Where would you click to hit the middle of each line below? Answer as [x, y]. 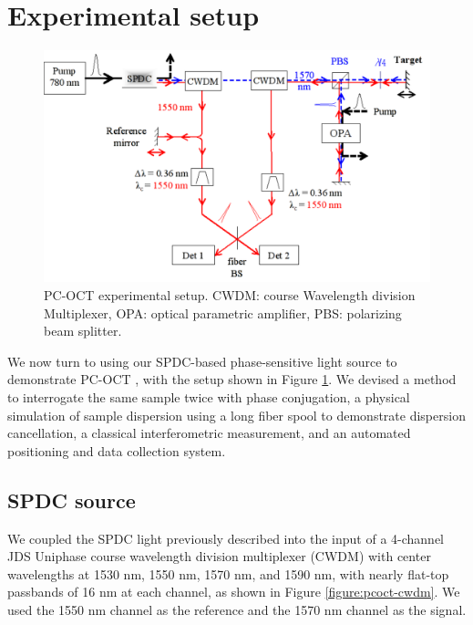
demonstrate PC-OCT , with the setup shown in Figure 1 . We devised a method [232, 379]
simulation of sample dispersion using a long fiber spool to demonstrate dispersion [236, 415]
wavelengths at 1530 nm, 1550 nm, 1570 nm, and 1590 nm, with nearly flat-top [228, 573]
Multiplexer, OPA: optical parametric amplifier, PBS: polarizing [223, 312]
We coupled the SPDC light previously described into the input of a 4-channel [226, 538]
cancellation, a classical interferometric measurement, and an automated [209, 433]
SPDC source [72, 500]
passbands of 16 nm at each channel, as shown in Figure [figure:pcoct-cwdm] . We [234, 592]
